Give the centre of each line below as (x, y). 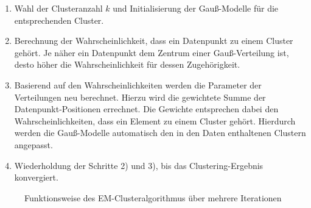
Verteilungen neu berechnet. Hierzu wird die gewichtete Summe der (140, 97)
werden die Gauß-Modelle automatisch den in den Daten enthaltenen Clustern (160, 133)
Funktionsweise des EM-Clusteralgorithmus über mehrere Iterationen (153, 197)
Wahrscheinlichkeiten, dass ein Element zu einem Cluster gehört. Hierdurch (155, 120)
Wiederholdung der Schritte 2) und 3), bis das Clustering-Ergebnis (139, 165)
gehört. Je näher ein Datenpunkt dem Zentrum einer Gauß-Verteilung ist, (152, 52)
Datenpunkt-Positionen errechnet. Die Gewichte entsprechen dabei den (146, 109)
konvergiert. (36, 177)
